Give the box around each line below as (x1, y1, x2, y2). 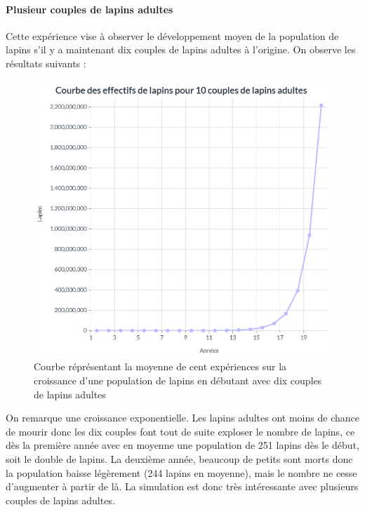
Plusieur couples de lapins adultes (6, 1, 173, 16)
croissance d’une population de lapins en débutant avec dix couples (34, 373, 322, 388)
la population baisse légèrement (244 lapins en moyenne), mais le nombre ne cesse (6, 465, 357, 480)
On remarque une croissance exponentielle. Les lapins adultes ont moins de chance (6, 410, 359, 425)
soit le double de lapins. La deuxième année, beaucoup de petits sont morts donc (6, 452, 353, 466)
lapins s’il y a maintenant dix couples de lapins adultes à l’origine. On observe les (6, 42, 356, 57)
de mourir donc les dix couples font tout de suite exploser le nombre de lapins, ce (6, 424, 355, 438)
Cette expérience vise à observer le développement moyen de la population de (6, 28, 339, 43)
